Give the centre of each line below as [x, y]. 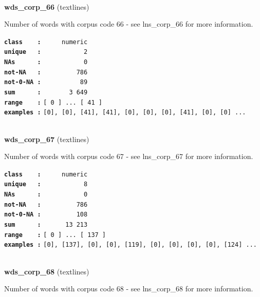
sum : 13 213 [46, 225]
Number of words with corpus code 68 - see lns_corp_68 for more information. [129, 289]
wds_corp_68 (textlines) [47, 271]
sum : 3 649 [46, 93]
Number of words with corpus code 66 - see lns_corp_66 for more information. [129, 24]
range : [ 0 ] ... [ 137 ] [55, 235]
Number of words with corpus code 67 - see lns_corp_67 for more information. [129, 156]
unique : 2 [46, 52]
